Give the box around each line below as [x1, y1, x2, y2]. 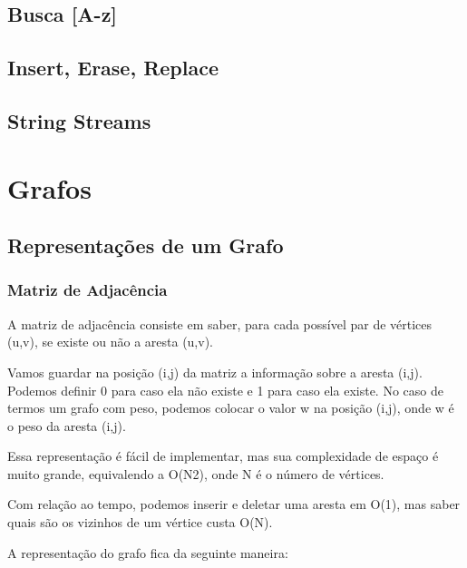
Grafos [7, 169, 92, 206]
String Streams [7, 106, 151, 134]
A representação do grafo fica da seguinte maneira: [7, 543, 288, 562]
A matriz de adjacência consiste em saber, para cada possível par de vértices [7, 314, 433, 333]
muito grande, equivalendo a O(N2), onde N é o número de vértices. [7, 464, 384, 483]
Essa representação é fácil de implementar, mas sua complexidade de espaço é [7, 446, 439, 465]
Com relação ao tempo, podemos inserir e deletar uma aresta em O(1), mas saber [7, 495, 461, 514]
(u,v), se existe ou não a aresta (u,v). [7, 332, 213, 351]
